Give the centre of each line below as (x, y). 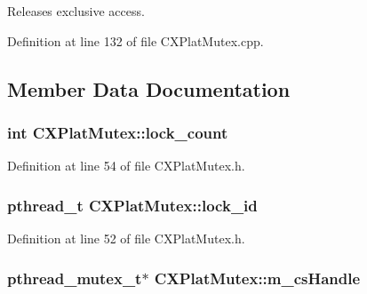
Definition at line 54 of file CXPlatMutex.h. (126, 166)
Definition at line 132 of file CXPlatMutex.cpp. (136, 40)
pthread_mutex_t (75, 278)
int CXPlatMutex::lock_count (118, 132)
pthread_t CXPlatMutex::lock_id (132, 205)
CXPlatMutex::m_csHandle (257, 278)
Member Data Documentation (149, 88)
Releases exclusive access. (76, 11)
